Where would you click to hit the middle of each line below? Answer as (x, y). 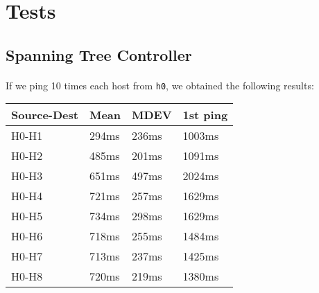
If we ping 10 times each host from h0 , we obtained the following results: (160, 85)
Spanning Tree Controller (99, 54)
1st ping (205, 115)
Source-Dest (45, 115)
